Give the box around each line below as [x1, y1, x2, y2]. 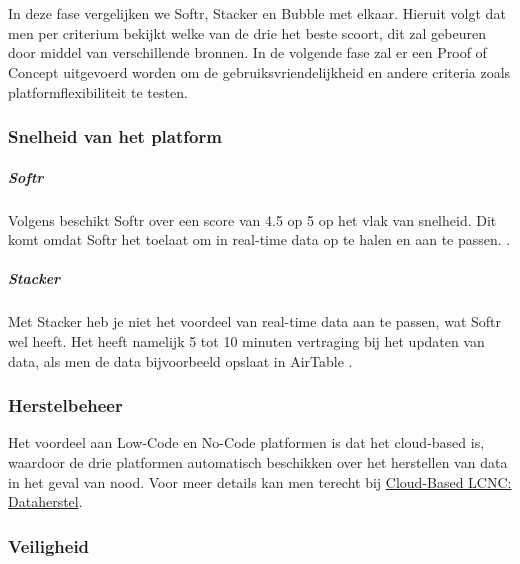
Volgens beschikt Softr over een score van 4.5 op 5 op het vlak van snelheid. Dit [8, 209, 497, 230]
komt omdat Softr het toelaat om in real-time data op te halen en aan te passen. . [8, 229, 511, 250]
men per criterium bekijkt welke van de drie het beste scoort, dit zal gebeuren [8, 22, 486, 43]
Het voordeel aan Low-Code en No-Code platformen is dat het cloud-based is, [8, 432, 485, 453]
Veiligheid [8, 533, 90, 558]
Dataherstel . [8, 491, 83, 512]
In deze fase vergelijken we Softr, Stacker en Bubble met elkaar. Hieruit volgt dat [8, 3, 506, 24]
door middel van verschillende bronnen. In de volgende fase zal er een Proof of [8, 42, 487, 63]
